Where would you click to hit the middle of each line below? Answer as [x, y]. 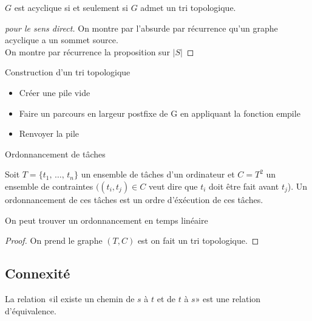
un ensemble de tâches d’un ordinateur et [158, 174]
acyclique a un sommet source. [62, 40]
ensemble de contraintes [49, 186]
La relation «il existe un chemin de [70, 298]
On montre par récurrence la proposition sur [87, 51]
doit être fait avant [244, 186]
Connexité [38, 273]
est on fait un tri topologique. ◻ [198, 240]
